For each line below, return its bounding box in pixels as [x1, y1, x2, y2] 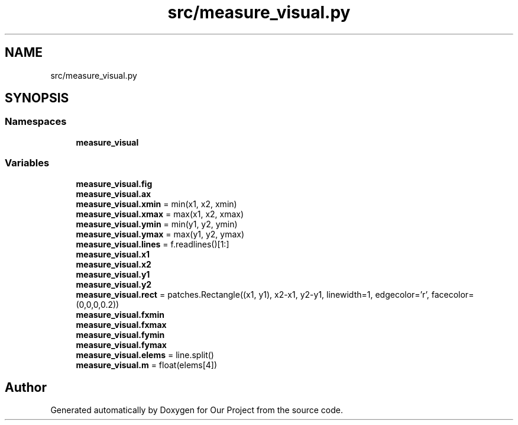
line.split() [176, 349, 214, 360]
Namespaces [5, 115, 67, 128]
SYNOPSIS [5, 91, 69, 106]
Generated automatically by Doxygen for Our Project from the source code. [50, 405, 344, 416]
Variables [5, 157, 50, 169]
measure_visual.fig [76, 178, 153, 189]
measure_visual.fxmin [76, 309, 164, 320]
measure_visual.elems [76, 349, 166, 360]
